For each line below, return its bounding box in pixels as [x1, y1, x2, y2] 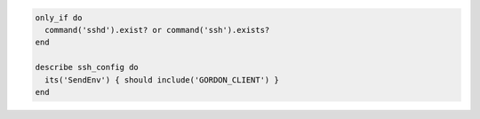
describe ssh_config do [35, 62, 140, 73]
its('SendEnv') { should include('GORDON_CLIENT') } [44, 75, 279, 84]
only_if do [35, 12, 83, 22]
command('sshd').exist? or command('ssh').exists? [44, 25, 270, 35]
